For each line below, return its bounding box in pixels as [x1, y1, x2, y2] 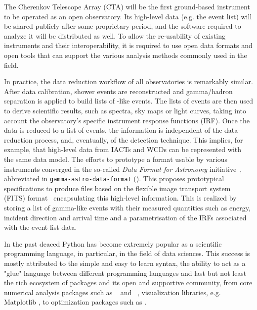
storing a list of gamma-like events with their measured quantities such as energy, [4, 202, 251, 212]
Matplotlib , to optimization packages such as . [4, 297, 147, 307]
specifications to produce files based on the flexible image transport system [4, 183, 231, 193]
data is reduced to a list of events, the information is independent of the [4, 125, 222, 135]
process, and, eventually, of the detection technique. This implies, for [35, 134, 243, 145]
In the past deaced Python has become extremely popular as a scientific [4, 238, 222, 249]
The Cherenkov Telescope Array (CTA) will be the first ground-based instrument [4, 1, 250, 11]
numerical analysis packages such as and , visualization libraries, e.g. [4, 287, 221, 297]
